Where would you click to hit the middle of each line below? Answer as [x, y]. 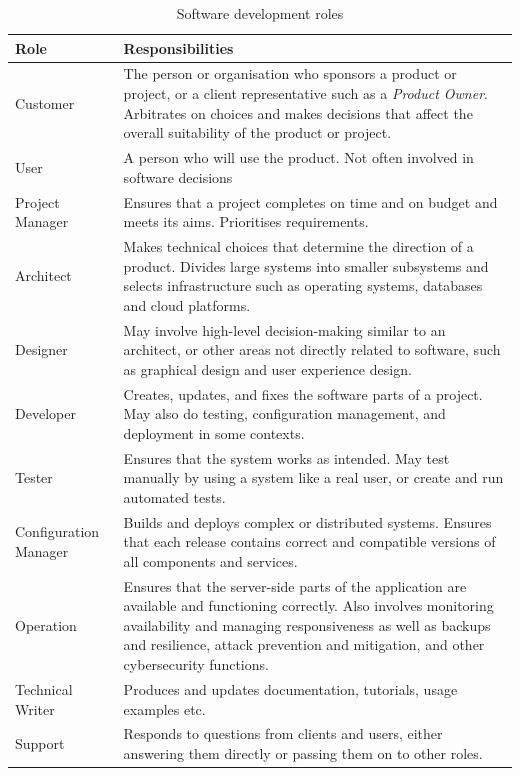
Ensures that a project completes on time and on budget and [310, 201]
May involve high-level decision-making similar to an [284, 329]
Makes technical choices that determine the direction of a [298, 245]
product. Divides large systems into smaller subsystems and [306, 265]
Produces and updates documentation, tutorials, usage [290, 688]
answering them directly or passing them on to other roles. [303, 752]
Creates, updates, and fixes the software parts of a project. [303, 393]
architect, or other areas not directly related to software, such [312, 349]
